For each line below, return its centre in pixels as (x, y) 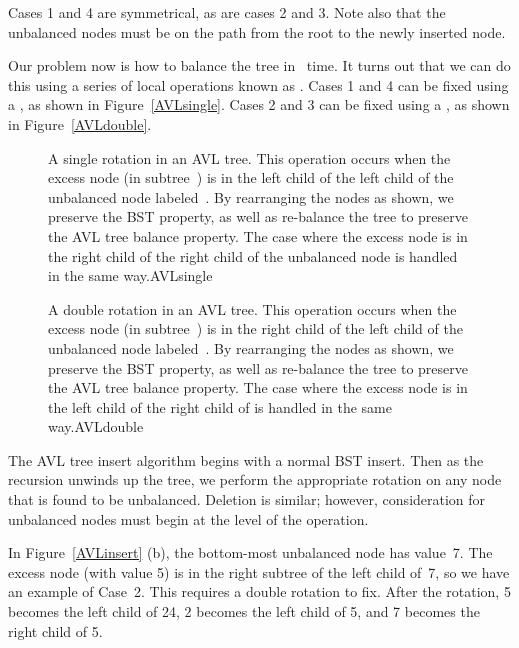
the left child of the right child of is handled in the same (220, 406)
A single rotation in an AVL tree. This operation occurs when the (249, 157)
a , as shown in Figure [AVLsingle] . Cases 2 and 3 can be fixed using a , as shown (259, 104)
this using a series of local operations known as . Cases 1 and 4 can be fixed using (258, 84)
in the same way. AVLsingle (130, 275)
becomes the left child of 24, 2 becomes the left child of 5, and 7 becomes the (244, 611)
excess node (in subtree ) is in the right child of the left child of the (255, 328)
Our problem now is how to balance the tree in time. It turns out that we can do (259, 65)
